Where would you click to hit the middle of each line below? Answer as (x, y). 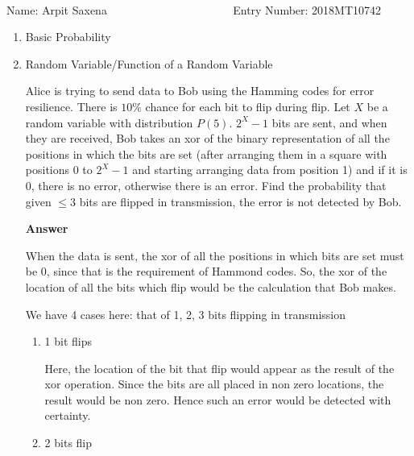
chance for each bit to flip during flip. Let (248, 106)
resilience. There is (71, 106)
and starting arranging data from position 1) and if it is (270, 170)
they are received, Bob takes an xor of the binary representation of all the (207, 138)
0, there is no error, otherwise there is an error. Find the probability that (206, 185)
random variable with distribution (109, 122)
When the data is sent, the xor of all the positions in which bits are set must (215, 255)
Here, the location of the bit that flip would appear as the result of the (219, 368)
